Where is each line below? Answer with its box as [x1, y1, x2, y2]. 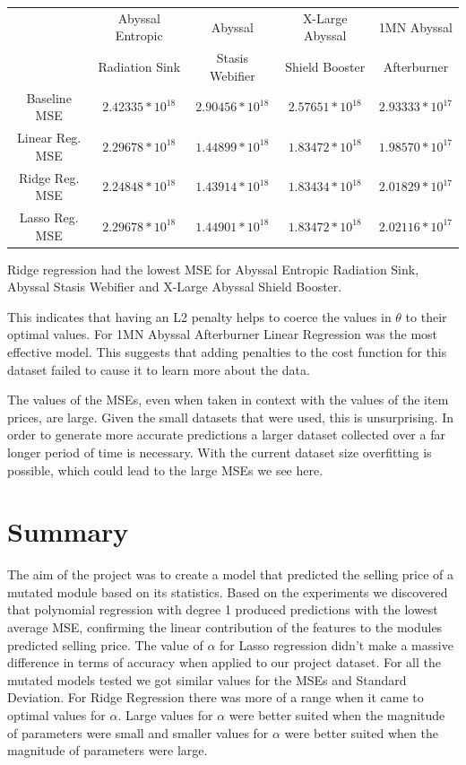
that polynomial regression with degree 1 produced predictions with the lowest [7, 600, 438, 619]
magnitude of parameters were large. [7, 741, 208, 760]
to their [405, 307, 447, 326]
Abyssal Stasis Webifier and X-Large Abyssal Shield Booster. [7, 277, 342, 296]
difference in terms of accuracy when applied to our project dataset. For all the [7, 653, 441, 672]
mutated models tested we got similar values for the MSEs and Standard [7, 670, 407, 689]
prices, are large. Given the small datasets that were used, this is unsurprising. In [7, 407, 454, 426]
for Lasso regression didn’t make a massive [220, 635, 453, 654]
